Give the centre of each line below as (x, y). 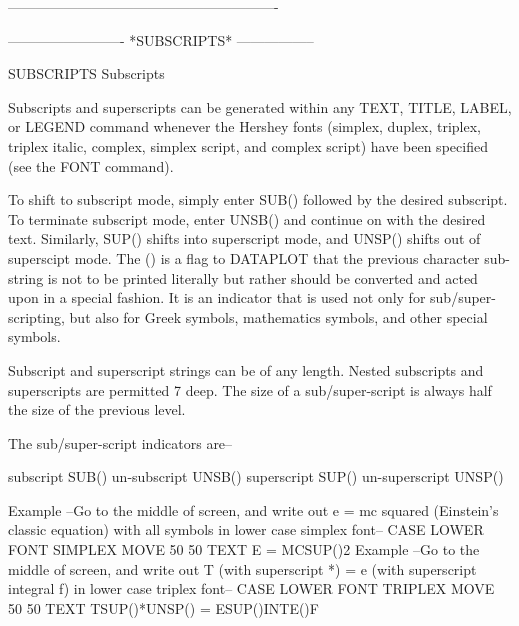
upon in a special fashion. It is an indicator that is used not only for (217, 297)
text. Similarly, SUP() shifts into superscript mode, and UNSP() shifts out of (244, 238)
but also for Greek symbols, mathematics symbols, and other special (278, 316)
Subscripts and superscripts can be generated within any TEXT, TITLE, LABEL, (260, 106)
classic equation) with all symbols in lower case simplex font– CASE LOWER (246, 529)
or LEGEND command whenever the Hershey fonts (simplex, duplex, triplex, (245, 126)
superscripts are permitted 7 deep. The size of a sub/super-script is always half (250, 389)
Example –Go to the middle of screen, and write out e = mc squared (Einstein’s (253, 509)
